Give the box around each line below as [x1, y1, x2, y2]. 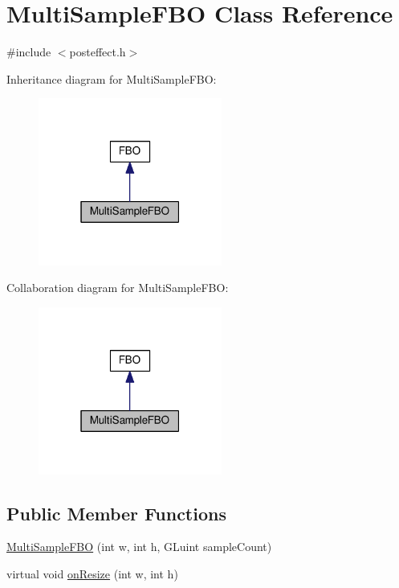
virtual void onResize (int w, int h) [6, 565, 178, 582]
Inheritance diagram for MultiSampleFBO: [6, 70, 217, 87]
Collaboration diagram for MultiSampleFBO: [6, 279, 229, 296]
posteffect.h [69, 43, 126, 60]
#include [6, 43, 51, 60]
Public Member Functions [6, 500, 226, 525]
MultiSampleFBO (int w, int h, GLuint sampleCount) [6, 538, 272, 555]
